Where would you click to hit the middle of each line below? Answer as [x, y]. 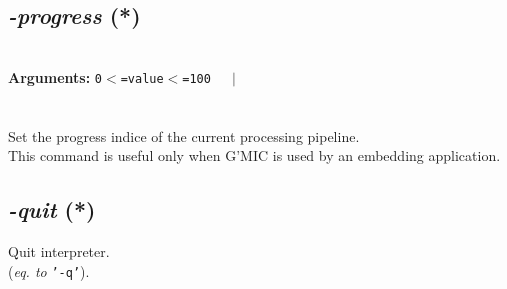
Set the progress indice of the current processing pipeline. [184, 135]
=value [142, 78]
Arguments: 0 [55, 76]
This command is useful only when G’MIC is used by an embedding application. [254, 155]
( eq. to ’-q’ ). [49, 270]
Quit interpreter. [59, 251]
